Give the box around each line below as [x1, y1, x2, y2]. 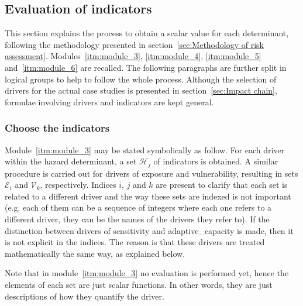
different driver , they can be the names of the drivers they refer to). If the [5, 213, 270, 225]
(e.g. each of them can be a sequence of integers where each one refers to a [5, 201, 272, 214]
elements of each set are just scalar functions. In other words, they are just [5, 278, 273, 290]
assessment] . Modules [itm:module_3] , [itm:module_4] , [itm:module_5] [5, 50, 261, 62]
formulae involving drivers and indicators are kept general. [5, 95, 214, 108]
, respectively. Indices [40, 178, 116, 191]
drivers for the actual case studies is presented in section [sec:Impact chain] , [5, 84, 277, 97]
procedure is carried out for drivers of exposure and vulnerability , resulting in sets [5, 167, 298, 179]
